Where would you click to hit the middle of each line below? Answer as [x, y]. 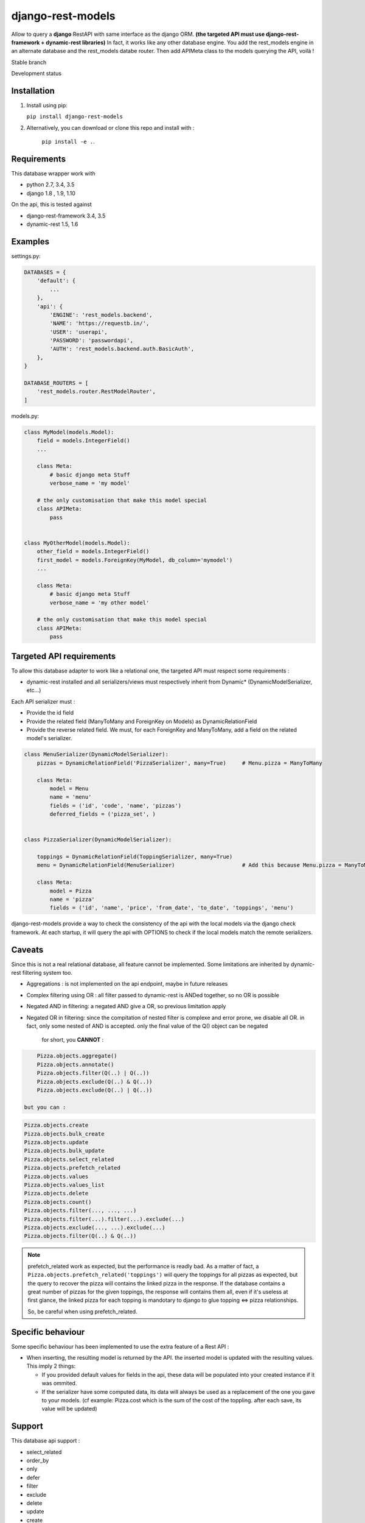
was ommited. [59, 1383]
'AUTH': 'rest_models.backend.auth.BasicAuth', [122, 349]
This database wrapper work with [53, 174]
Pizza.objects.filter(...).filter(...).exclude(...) [104, 1219]
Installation [33, 90]
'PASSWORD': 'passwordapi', [92, 341]
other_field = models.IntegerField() [93, 552]
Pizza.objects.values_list [64, 1185]
